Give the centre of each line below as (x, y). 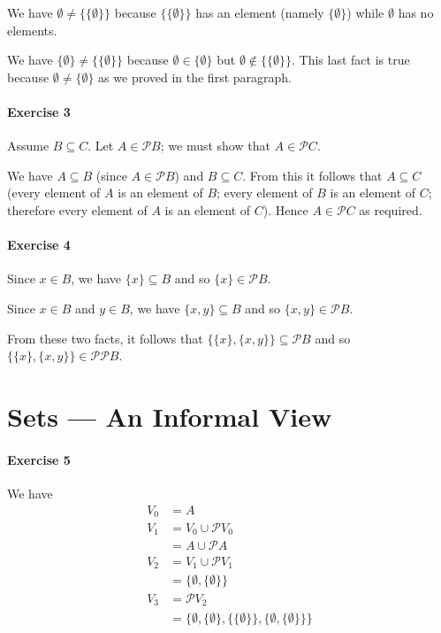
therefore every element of (77, 209)
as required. (391, 209)
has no (416, 12)
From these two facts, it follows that (105, 338)
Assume (28, 146)
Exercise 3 (39, 111)
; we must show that (215, 146)
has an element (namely (260, 12)
